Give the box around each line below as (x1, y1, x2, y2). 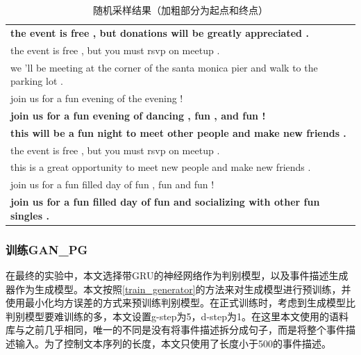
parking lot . (10, 74, 63, 88)
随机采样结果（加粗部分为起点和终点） (93, 3, 268, 17)
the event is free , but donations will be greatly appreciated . (10, 25, 309, 40)
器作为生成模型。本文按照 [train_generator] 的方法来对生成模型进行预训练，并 (6, 281, 351, 296)
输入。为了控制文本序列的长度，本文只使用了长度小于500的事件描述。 (15, 336, 331, 350)
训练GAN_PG (6, 240, 88, 258)
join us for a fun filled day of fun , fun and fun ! (10, 177, 215, 192)
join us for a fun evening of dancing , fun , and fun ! (10, 108, 266, 122)
